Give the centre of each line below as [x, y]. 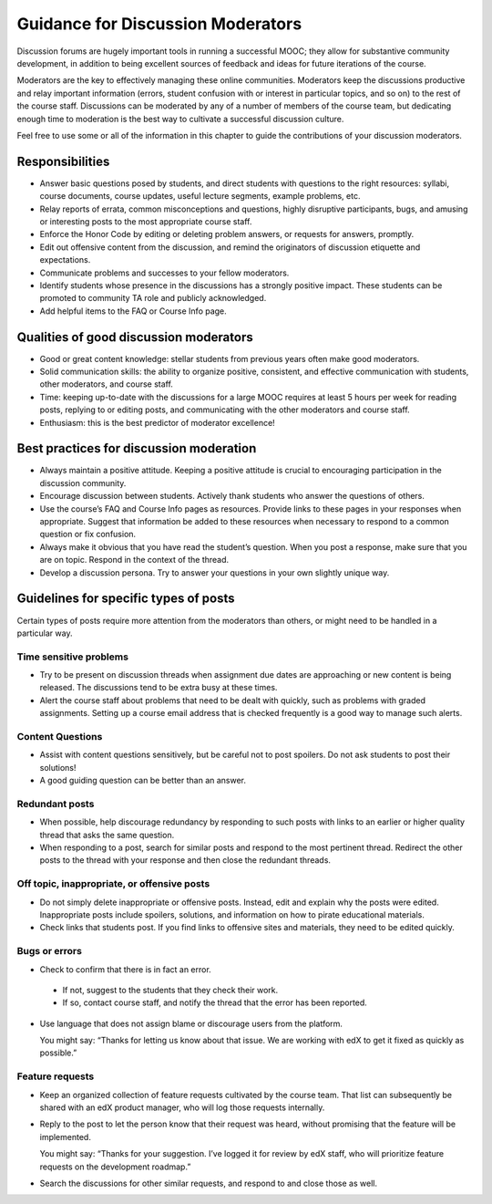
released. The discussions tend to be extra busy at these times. [159, 688]
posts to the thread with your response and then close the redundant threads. [185, 860]
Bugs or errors [49, 951]
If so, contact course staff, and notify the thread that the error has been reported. [215, 1002]
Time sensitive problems [73, 657]
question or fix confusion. [88, 535]
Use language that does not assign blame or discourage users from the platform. [191, 1023]
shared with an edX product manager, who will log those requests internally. [182, 1107]
